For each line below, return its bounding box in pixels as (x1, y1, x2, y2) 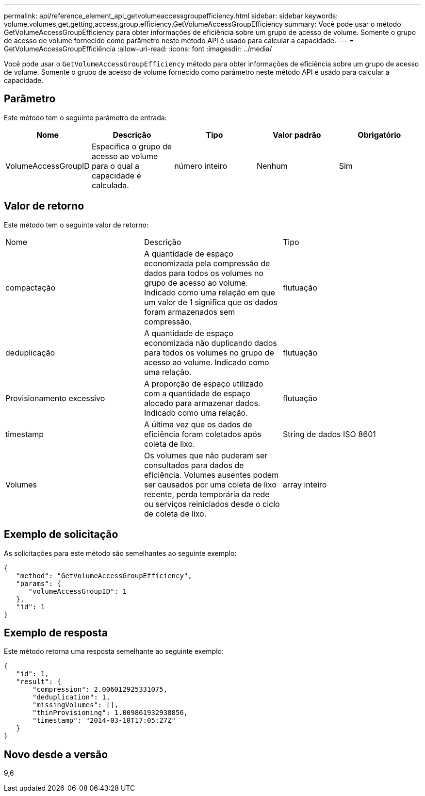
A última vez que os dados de (144, 419, 252, 429)
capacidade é (91, 170, 141, 180)
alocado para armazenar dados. (144, 398, 261, 408)
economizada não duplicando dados (144, 338, 277, 348)
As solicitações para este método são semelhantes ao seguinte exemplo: (4, 549, 237, 557)
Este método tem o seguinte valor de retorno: (4, 220, 148, 229)
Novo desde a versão (4, 748, 108, 761)
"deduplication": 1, (33, 693, 111, 701)
